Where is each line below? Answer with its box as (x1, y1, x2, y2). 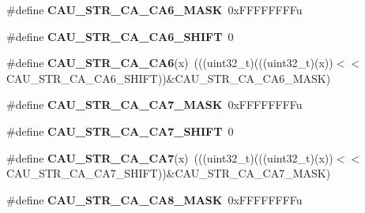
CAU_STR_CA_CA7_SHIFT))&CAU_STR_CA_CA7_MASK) (6, 165, 331, 181)
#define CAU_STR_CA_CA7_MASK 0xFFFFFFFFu (6, 96, 303, 113)
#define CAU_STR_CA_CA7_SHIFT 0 (6, 122, 234, 139)
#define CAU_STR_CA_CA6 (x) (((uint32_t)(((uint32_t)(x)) (6, 54, 333, 71)
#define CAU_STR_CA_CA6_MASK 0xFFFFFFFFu (6, 2, 303, 17)
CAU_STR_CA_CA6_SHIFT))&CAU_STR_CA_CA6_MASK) (6, 69, 331, 86)
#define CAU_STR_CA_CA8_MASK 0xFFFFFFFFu (6, 191, 303, 207)
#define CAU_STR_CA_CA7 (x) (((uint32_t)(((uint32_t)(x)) (6, 149, 333, 166)
